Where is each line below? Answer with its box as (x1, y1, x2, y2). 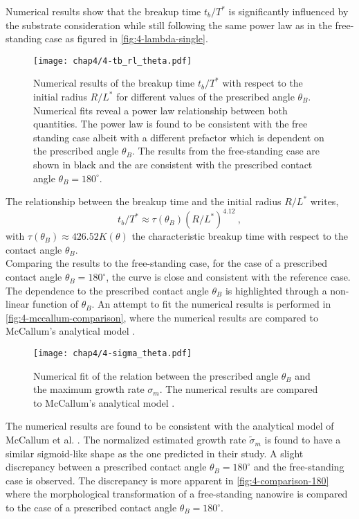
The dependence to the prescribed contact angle (6, 283, 209, 297)
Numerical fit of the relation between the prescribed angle (33, 368, 279, 382)
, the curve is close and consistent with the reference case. (106, 270, 351, 284)
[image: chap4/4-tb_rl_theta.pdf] (33, 55, 192, 66)
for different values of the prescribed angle (116, 89, 295, 104)
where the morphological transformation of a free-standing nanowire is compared (6, 486, 348, 501)
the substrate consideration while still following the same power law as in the (6, 17, 332, 32)
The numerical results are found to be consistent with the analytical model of (6, 419, 334, 433)
